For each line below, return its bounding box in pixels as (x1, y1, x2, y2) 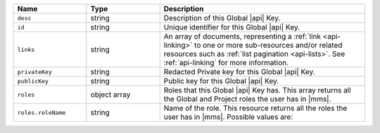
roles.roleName (17, 108, 66, 116)
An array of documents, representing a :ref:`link (163, 31, 322, 41)
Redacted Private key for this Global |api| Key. (163, 67, 316, 76)
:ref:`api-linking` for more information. (163, 58, 289, 67)
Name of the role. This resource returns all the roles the (163, 104, 348, 113)
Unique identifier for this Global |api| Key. (163, 22, 300, 31)
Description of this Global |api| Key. (163, 13, 281, 22)
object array (90, 90, 131, 99)
